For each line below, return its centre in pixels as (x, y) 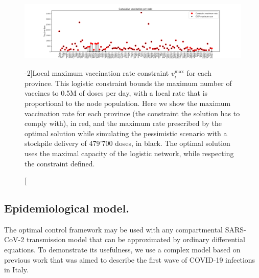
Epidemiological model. (67, 208)
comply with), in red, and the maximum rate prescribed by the (123, 123)
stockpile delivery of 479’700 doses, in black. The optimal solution (127, 143)
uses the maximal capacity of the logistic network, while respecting (129, 153)
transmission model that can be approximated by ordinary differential (136, 239)
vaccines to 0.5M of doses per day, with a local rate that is (116, 93)
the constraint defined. (60, 163)
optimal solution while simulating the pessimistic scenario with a (126, 133)
